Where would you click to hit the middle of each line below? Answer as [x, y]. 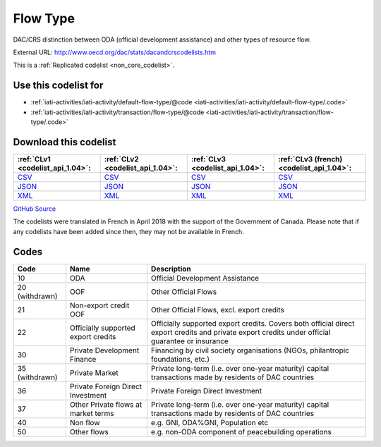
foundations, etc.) [180, 359]
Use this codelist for [58, 86]
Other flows [89, 431]
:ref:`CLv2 [121, 159]
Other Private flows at [106, 404]
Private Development [104, 350]
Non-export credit [99, 305]
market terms [92, 413]
